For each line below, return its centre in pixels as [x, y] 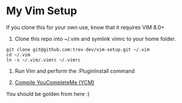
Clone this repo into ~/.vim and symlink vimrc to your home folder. [95, 38]
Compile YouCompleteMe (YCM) [55, 82]
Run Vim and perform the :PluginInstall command [75, 71]
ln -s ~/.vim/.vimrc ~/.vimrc [44, 60]
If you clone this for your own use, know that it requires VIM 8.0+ [85, 27]
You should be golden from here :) [48, 94]
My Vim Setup [41, 11]
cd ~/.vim [18, 54]
